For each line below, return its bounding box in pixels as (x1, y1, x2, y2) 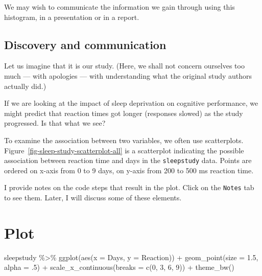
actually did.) (4, 80, 46, 91)
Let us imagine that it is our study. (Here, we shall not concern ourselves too (4, 60, 245, 71)
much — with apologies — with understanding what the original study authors (4, 70, 252, 81)
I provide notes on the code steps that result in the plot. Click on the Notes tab (4, 182, 254, 193)
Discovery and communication (4, 36, 166, 52)
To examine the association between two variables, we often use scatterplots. (4, 134, 244, 145)
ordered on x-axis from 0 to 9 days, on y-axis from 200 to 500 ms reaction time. (4, 165, 254, 175)
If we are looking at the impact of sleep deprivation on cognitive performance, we (4, 98, 258, 108)
